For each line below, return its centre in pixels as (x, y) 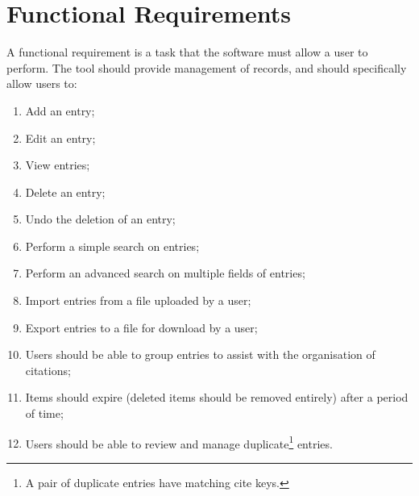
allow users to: (42, 83)
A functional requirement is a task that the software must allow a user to (187, 52)
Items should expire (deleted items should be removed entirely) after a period (217, 397)
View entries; (58, 165)
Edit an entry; (60, 138)
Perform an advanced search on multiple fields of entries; (165, 273)
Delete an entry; (65, 192)
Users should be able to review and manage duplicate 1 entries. (179, 442)
